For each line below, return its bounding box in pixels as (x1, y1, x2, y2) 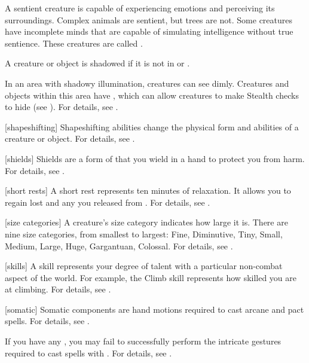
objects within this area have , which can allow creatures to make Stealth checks (5, 89, 299, 101)
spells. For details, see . (5, 315, 90, 327)
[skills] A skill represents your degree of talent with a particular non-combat (5, 260, 283, 272)
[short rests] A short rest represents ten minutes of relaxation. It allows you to (5, 184, 291, 197)
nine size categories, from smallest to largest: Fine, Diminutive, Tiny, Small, (5, 227, 283, 240)
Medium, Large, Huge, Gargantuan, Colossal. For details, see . (5, 239, 233, 252)
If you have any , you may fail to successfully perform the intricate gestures (5, 335, 282, 347)
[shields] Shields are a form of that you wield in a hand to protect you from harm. (5, 152, 305, 164)
